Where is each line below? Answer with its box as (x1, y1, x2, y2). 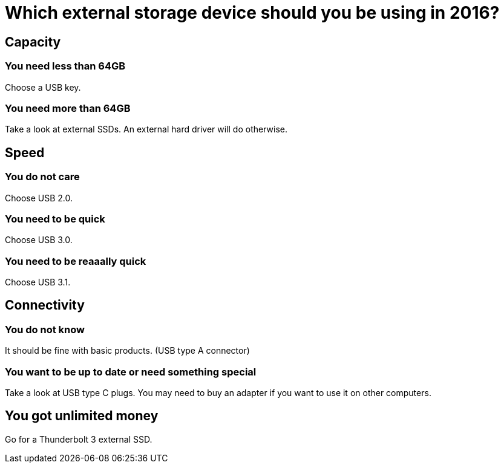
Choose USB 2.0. (5, 192, 73, 203)
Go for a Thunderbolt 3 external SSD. (5, 434, 152, 444)
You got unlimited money (5, 408, 159, 424)
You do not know (5, 323, 85, 336)
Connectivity (5, 297, 85, 313)
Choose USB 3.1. (5, 277, 71, 288)
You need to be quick (5, 212, 105, 225)
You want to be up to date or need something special (5, 365, 257, 378)
